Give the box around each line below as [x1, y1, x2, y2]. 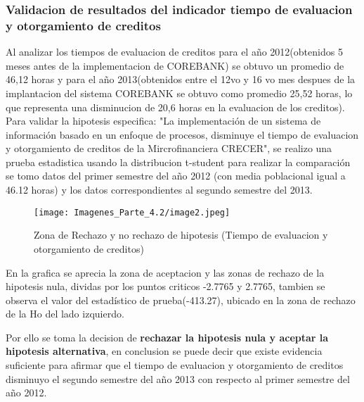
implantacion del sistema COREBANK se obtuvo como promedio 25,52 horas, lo [6, 85, 353, 100]
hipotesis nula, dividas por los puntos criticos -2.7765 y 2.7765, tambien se [6, 279, 325, 294]
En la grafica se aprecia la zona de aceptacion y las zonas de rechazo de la [6, 265, 325, 279]
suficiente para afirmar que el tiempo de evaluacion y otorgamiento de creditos [6, 358, 344, 372]
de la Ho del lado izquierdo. [6, 306, 124, 321]
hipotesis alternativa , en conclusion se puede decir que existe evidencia [6, 344, 323, 358]
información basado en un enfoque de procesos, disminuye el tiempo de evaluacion [6, 127, 359, 142]
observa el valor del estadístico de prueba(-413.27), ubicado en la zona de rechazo [6, 292, 356, 307]
